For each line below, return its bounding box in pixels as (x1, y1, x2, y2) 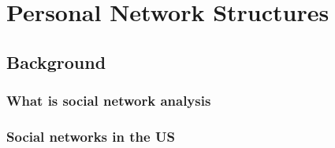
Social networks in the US (6, 126, 175, 146)
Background (6, 49, 106, 74)
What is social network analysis (6, 91, 211, 110)
